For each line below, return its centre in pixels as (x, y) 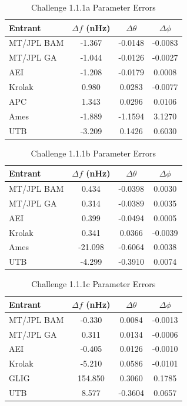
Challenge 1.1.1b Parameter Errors (93, 153)
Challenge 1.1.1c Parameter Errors (93, 284)
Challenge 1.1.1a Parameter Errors (93, 7)
